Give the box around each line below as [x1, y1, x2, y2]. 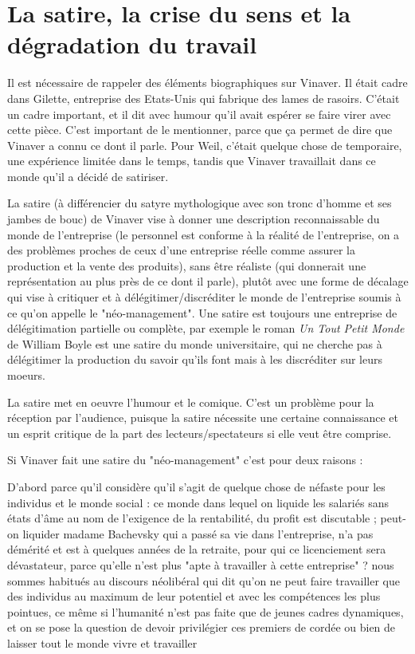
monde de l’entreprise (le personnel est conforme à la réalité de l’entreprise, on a [7, 226, 400, 242]
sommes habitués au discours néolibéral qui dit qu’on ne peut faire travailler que [7, 572, 400, 589]
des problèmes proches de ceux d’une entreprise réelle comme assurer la [7, 242, 355, 258]
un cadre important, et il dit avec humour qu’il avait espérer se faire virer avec [7, 105, 391, 122]
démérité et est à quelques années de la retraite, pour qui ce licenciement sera [7, 541, 386, 557]
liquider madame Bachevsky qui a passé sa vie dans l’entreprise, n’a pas [22, 525, 374, 542]
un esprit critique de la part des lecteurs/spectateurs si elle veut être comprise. [7, 424, 392, 441]
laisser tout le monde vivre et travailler [7, 634, 198, 651]
